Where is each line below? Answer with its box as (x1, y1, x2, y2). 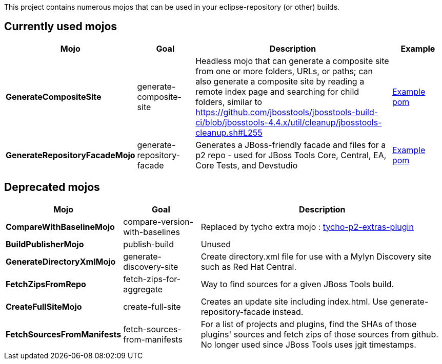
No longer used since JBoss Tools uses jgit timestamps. (200, 339, 416, 350)
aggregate (123, 284, 163, 294)
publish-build (123, 239, 174, 249)
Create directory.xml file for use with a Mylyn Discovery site (200, 251, 432, 262)
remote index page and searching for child (195, 86, 359, 97)
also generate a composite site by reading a (195, 76, 365, 87)
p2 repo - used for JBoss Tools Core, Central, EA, (195, 149, 387, 160)
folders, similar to (195, 96, 263, 107)
